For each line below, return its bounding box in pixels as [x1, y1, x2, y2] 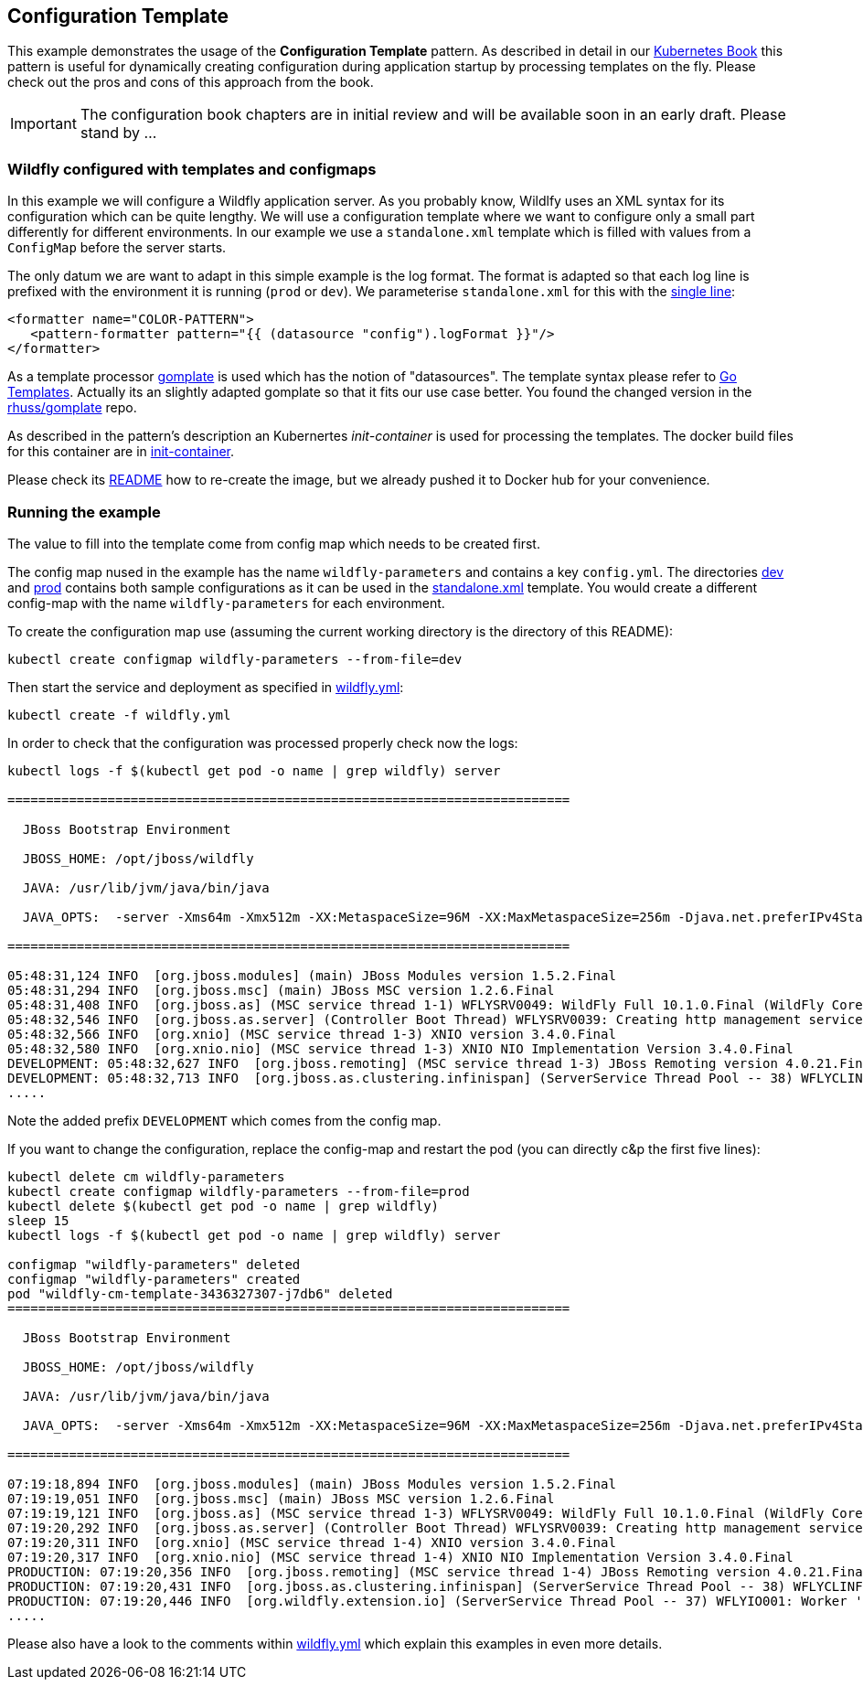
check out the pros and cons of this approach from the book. [7, 74, 374, 91]
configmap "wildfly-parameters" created [7, 1271, 301, 1287]
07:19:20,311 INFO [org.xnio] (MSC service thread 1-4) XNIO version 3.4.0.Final [7, 1534, 616, 1550]
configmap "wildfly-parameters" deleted [7, 1256, 301, 1272]
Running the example [7, 502, 161, 521]
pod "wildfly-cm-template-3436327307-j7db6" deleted [7, 1286, 393, 1301]
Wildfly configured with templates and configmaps [7, 159, 377, 178]
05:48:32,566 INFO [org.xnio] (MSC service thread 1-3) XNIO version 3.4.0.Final [7, 1026, 616, 1041]
